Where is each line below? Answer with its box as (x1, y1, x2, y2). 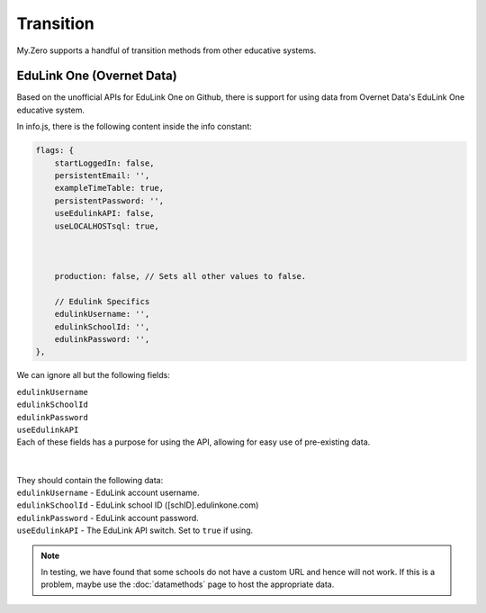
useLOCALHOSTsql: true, (54, 221, 159, 231)
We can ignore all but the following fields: (16, 370, 170, 381)
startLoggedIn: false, (54, 158, 155, 168)
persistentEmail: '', (54, 171, 150, 180)
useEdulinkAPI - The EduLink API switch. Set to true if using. (16, 525, 254, 536)
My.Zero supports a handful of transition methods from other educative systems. (16, 45, 317, 56)
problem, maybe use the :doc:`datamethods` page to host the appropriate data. (40, 579, 335, 590)
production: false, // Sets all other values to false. (54, 271, 307, 282)
